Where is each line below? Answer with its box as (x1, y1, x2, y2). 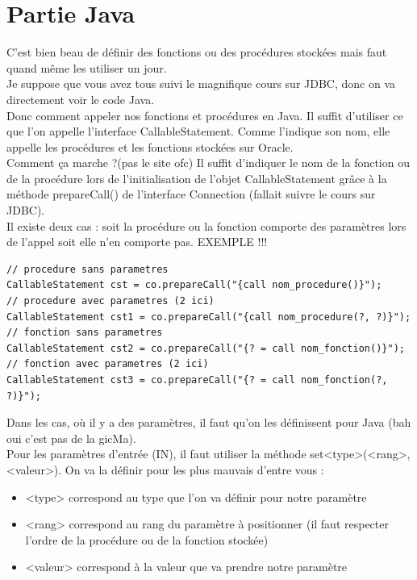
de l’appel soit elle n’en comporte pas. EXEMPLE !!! (6, 233, 268, 250)
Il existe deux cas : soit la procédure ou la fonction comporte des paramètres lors (6, 217, 407, 234)
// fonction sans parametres (6, 327, 163, 339)
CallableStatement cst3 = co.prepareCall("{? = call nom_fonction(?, (6, 374, 388, 386)
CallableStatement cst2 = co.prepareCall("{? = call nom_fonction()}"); (6, 342, 405, 354)
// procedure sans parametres (6, 263, 169, 275)
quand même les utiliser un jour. (6, 59, 167, 76)
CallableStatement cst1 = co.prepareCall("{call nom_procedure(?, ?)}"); (6, 311, 411, 323)
